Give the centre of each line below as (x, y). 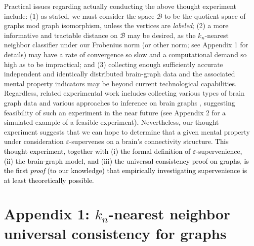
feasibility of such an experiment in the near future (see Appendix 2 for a (115, 112)
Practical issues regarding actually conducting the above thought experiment (120, 6)
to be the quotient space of (205, 16)
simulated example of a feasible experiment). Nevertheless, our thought (111, 122)
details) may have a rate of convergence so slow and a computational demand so (126, 54)
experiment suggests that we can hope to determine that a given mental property (127, 131)
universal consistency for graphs (115, 233)
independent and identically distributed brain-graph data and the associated (120, 74)
